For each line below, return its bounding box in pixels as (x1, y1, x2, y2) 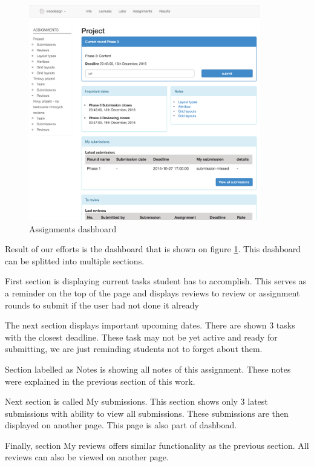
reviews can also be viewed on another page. (5, 451, 169, 463)
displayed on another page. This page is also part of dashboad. (5, 419, 237, 431)
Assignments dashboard (29, 222, 117, 235)
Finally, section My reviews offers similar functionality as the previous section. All (5, 439, 309, 451)
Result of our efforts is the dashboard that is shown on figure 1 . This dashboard (5, 243, 301, 255)
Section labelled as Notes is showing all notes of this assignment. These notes (5, 362, 291, 375)
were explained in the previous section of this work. (5, 374, 195, 387)
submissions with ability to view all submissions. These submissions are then (5, 407, 289, 419)
